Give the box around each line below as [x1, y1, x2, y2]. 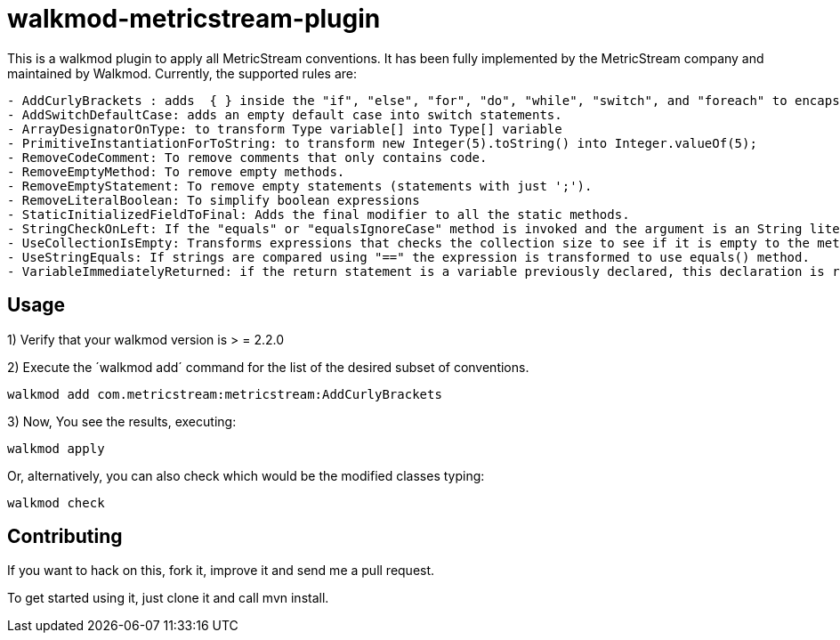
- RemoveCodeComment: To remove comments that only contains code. [7, 150, 488, 165]
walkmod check [7, 495, 105, 510]
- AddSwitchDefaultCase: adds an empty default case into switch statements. [7, 107, 562, 122]
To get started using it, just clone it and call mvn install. [7, 590, 329, 606]
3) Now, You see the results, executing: [7, 413, 237, 429]
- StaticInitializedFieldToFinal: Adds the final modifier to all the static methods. [7, 207, 630, 222]
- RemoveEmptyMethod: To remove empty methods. [7, 164, 345, 179]
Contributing [7, 525, 123, 548]
